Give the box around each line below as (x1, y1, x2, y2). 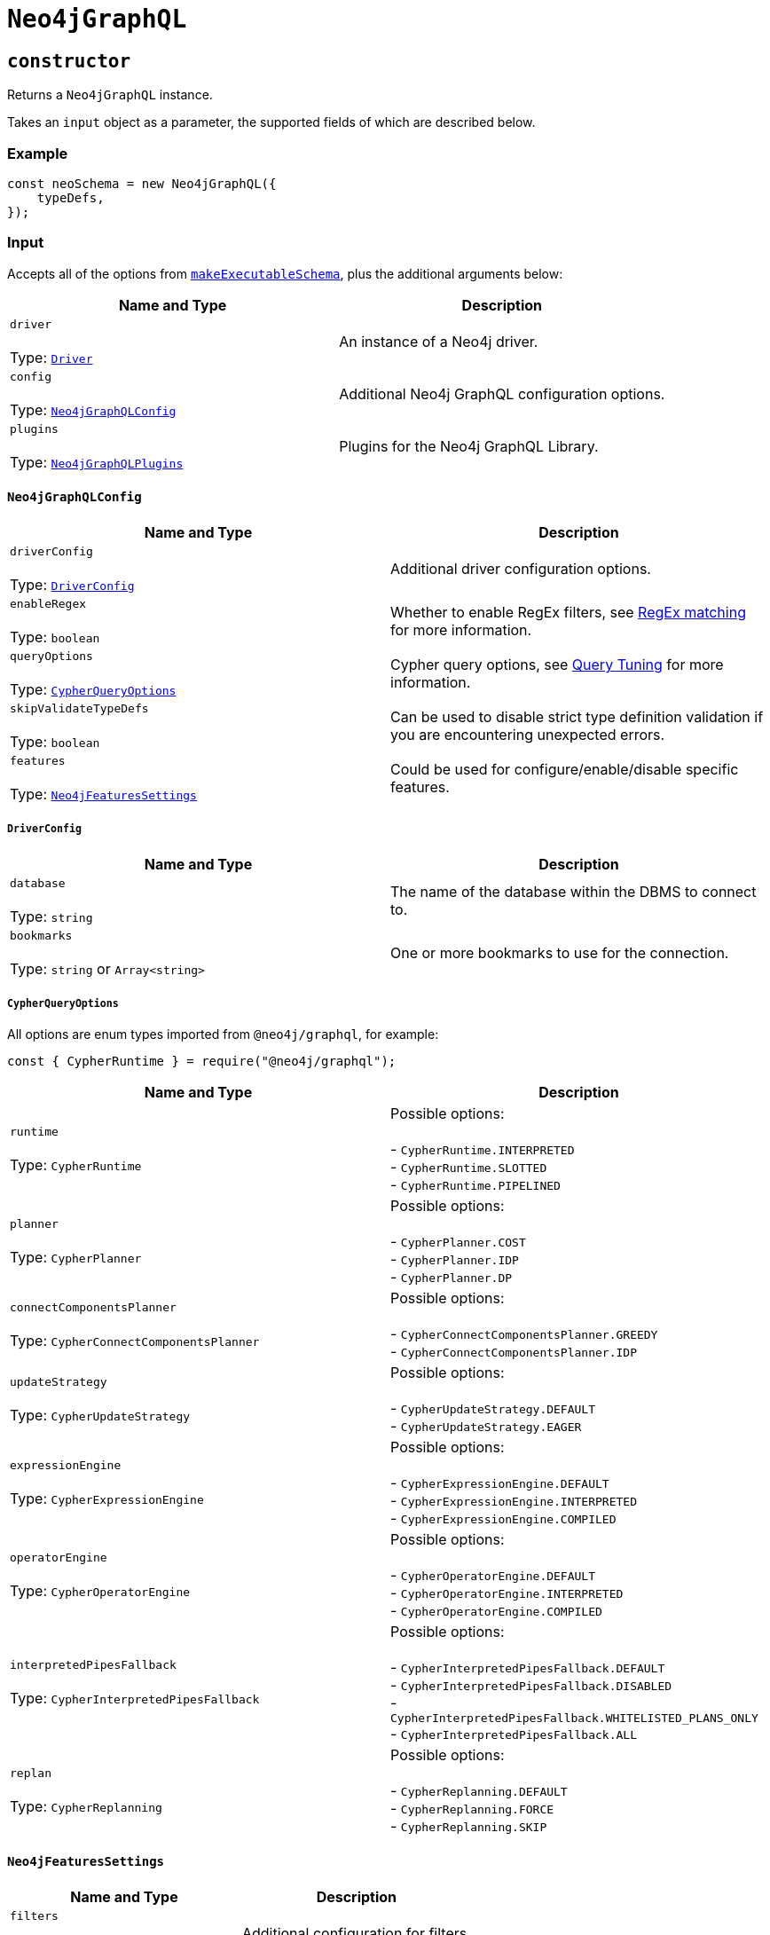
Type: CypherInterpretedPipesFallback (10, 1689, 260, 1708)
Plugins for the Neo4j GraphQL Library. (339, 437, 599, 456)
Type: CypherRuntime (10, 1155, 142, 1174)
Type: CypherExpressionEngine (10, 1489, 204, 1507)
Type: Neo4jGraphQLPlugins (10, 452, 184, 471)
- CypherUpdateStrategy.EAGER (390, 1417, 582, 1436)
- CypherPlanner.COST (390, 1232, 526, 1251)
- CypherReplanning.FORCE (390, 1799, 554, 1818)
